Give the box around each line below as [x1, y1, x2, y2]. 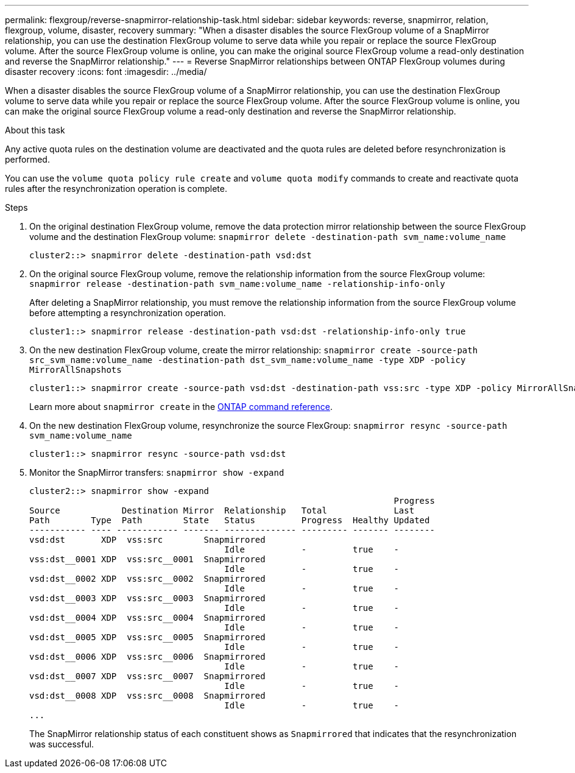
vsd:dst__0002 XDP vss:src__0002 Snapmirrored [29, 574, 266, 584]
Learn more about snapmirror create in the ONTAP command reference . [29, 401, 333, 412]
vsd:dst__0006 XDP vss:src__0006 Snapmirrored [29, 652, 266, 662]
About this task [5, 125, 65, 135]
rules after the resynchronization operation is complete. [5, 183, 228, 194]
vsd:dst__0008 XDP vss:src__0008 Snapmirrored [29, 691, 266, 701]
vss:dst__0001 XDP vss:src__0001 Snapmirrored [29, 554, 266, 564]
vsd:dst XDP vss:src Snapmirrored [29, 535, 266, 545]
